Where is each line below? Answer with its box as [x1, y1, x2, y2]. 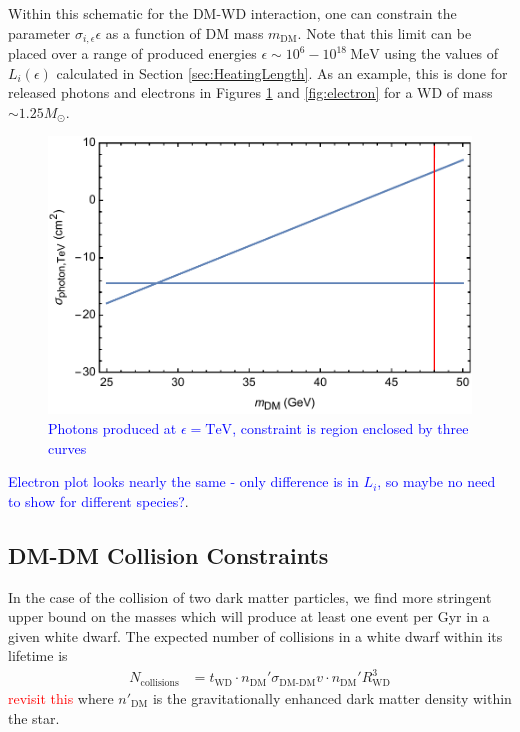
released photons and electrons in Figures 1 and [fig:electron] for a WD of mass [8, 82, 493, 103]
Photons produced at [48, 418, 177, 438]
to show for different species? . [8, 490, 189, 511]
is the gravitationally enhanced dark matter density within [152, 687, 512, 708]
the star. [8, 707, 60, 728]
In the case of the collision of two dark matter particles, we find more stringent [8, 586, 492, 607]
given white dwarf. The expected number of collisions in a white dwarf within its [8, 625, 503, 646]
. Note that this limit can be [297, 22, 472, 43]
